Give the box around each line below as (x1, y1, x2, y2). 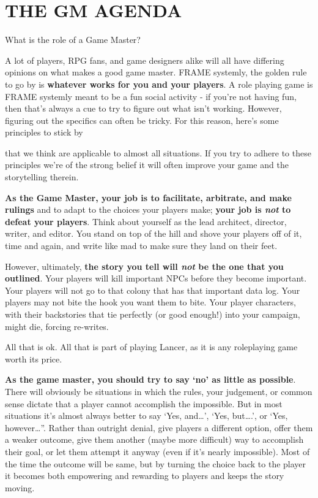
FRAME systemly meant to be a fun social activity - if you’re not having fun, (5, 90, 297, 102)
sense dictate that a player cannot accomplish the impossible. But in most (5, 397, 283, 410)
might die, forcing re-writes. (5, 320, 109, 332)
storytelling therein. (5, 170, 79, 183)
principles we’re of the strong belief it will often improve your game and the (5, 158, 289, 171)
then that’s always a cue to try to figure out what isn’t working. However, (5, 102, 282, 115)
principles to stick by (5, 126, 83, 139)
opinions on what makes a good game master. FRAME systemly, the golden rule (5, 66, 307, 79)
